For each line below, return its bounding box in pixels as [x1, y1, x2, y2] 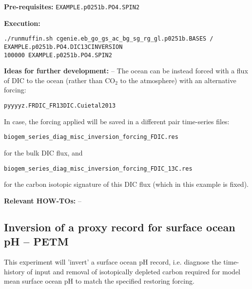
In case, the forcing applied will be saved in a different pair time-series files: [4, 116, 230, 126]
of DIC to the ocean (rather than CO [4, 75, 116, 85]
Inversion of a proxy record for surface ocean [4, 219, 235, 234]
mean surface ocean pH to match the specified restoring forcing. [4, 276, 194, 286]
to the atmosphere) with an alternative [120, 75, 236, 85]
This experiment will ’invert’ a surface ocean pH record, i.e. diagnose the [4, 256, 221, 267]
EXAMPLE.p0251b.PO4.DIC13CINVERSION [4, 43, 123, 50]
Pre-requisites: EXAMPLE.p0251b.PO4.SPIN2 [4, 1, 140, 11]
